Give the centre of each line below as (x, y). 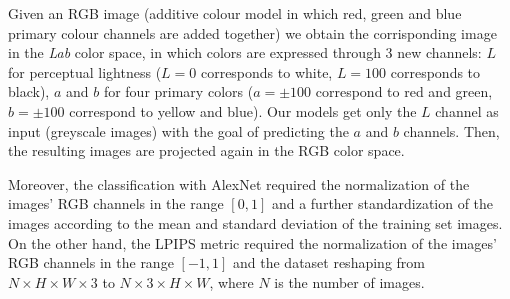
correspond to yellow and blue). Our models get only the (243, 110)
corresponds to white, (266, 71)
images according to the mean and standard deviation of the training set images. (255, 222)
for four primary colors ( (178, 91)
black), (29, 91)
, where (231, 281)
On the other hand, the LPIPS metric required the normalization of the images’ (252, 242)
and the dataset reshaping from (329, 262)
